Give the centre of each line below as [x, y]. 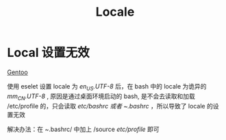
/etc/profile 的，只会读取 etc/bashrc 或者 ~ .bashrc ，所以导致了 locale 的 [110, 106]
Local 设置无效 [49, 53]
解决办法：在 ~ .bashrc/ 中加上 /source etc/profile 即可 [83, 129]
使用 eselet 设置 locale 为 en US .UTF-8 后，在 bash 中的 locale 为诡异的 [107, 87]
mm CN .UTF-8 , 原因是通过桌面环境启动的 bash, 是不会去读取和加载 [101, 97]
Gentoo [18, 72]
